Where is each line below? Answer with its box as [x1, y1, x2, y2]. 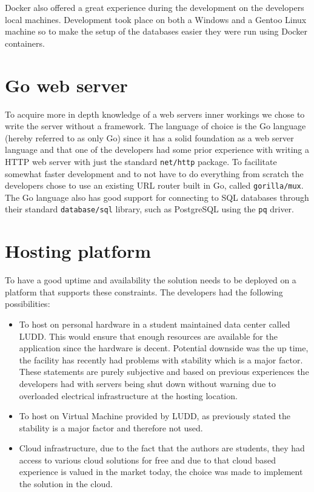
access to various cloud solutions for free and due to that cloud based [19, 453, 276, 466]
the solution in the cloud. [19, 477, 113, 490]
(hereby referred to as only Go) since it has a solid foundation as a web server [5, 131, 294, 144]
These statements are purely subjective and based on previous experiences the [19, 365, 309, 378]
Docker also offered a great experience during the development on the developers [5, 1, 304, 13]
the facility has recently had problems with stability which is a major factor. [19, 353, 303, 366]
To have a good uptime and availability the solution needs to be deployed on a [5, 274, 296, 286]
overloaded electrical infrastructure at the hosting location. [19, 389, 238, 402]
